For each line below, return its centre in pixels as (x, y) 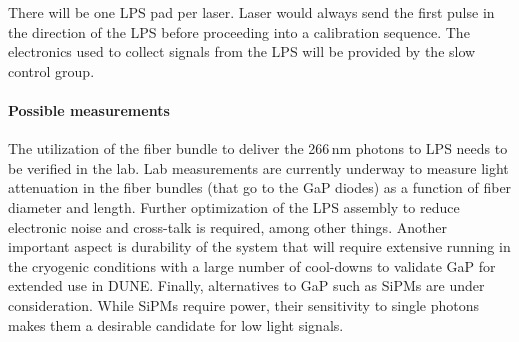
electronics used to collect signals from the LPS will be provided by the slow (242, 51)
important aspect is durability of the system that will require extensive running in (259, 246)
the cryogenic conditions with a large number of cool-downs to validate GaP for (252, 265)
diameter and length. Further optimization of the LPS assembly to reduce (234, 206)
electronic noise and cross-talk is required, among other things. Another (227, 226)
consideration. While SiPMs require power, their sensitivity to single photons (244, 304)
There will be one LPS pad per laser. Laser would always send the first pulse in (251, 12)
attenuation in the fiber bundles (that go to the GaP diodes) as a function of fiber (260, 187)
